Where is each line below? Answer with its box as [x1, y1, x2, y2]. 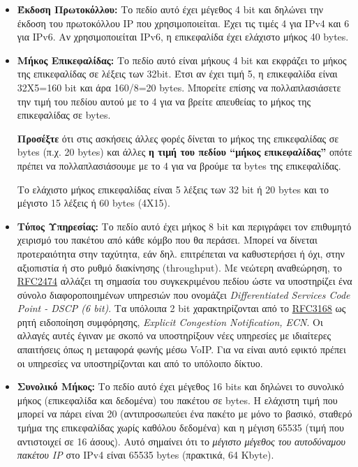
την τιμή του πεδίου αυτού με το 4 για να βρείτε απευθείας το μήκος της [17, 94, 311, 108]
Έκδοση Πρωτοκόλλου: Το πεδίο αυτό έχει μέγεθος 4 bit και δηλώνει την [17, 2, 324, 16]
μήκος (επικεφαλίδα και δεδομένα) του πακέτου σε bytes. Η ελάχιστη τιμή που [17, 392, 338, 407]
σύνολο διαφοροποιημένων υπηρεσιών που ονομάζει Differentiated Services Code [17, 287, 350, 302]
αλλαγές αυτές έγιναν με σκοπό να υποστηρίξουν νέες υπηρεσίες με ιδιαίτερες [17, 328, 331, 343]
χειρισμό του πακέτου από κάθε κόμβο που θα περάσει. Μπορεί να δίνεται [17, 232, 318, 247]
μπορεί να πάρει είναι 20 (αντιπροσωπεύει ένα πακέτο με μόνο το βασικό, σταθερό [17, 406, 352, 421]
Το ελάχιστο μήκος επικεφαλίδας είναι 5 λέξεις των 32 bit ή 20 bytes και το [17, 181, 329, 196]
